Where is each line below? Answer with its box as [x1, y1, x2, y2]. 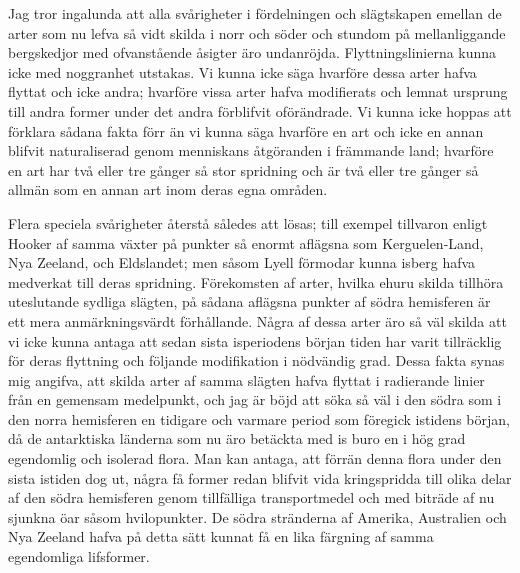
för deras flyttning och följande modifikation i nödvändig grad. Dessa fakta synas [8, 350, 505, 371]
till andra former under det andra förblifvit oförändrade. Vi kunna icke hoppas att [8, 100, 512, 121]
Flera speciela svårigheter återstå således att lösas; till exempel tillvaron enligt [8, 212, 488, 233]
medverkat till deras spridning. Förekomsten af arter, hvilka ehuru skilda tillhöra [8, 271, 504, 292]
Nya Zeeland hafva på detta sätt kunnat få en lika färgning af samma [8, 526, 434, 547]
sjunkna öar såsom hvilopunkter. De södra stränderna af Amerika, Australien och [8, 506, 507, 527]
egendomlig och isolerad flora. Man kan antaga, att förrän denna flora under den [8, 448, 502, 469]
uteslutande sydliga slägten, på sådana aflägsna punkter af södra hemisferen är [8, 291, 491, 312]
